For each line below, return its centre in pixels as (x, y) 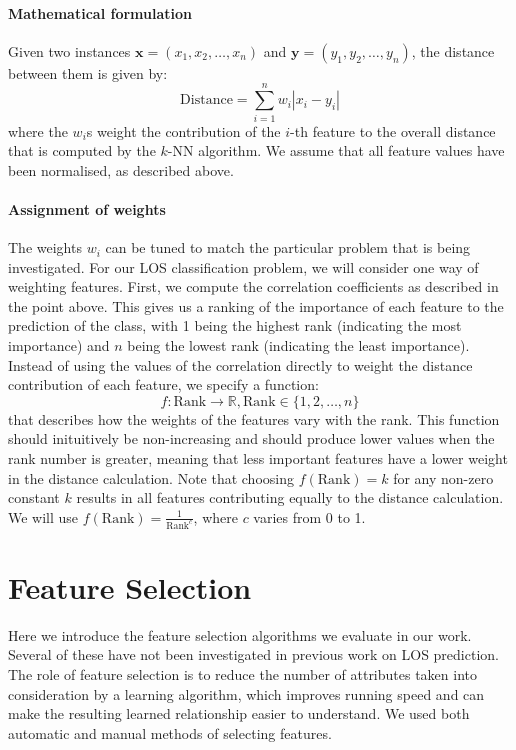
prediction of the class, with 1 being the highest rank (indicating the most (235, 325)
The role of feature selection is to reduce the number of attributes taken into (243, 674)
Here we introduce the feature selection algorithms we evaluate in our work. (240, 634)
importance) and (59, 345)
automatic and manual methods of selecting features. (170, 732)
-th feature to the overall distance (393, 130)
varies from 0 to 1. (309, 516)
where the (38, 130)
